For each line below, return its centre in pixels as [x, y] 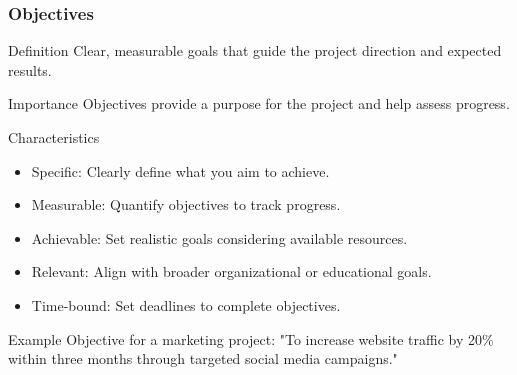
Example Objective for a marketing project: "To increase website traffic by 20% [251, 338]
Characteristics [54, 137]
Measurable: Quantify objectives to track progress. [186, 204]
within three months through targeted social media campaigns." [203, 358]
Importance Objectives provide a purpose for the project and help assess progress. [259, 103]
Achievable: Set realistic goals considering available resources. [219, 237]
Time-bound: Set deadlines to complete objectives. [186, 304]
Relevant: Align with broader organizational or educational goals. [231, 271]
